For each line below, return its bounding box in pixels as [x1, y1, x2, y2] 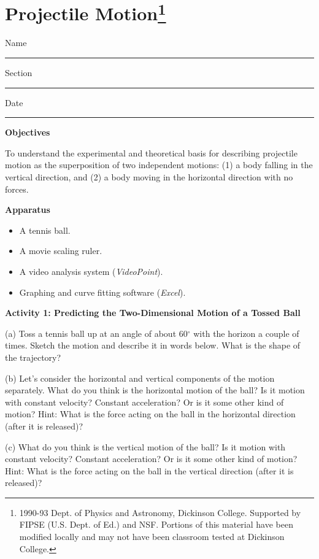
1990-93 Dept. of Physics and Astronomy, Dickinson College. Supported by [19, 506, 301, 519]
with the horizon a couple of [193, 326, 299, 339]
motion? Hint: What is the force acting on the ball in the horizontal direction [5, 407, 296, 420]
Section [5, 66, 33, 79]
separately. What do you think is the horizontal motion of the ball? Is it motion [5, 384, 305, 396]
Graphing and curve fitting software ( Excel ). [19, 285, 186, 298]
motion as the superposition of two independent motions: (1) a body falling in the [5, 158, 313, 171]
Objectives [5, 126, 50, 139]
